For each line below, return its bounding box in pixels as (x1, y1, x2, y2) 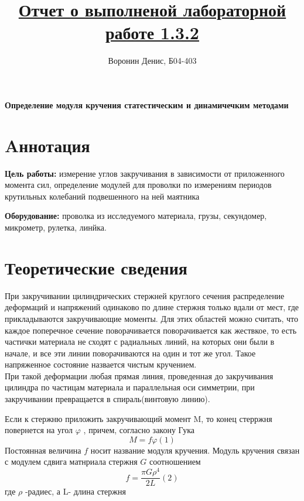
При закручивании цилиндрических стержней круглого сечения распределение (5, 289, 285, 301)
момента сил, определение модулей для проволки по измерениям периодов (5, 179, 272, 191)
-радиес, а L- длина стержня (25, 485, 126, 497)
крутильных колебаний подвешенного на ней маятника (5, 190, 200, 202)
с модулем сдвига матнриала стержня (5, 455, 138, 468)
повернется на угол (5, 424, 73, 436)
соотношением (149, 455, 201, 468)
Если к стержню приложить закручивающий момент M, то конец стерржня (5, 412, 272, 424)
